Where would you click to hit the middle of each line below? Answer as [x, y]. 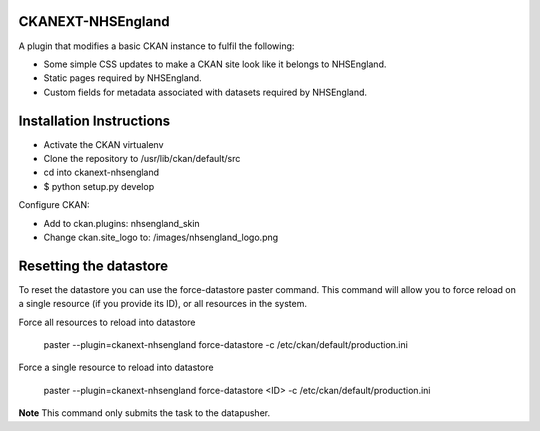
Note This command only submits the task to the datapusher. [144, 413]
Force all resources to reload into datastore [107, 322]
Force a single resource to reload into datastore [116, 367]
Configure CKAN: [54, 205]
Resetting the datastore [93, 265]
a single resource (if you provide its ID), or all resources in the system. [162, 304]
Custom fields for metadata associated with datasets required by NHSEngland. [205, 92]
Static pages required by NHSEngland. [122, 78]
